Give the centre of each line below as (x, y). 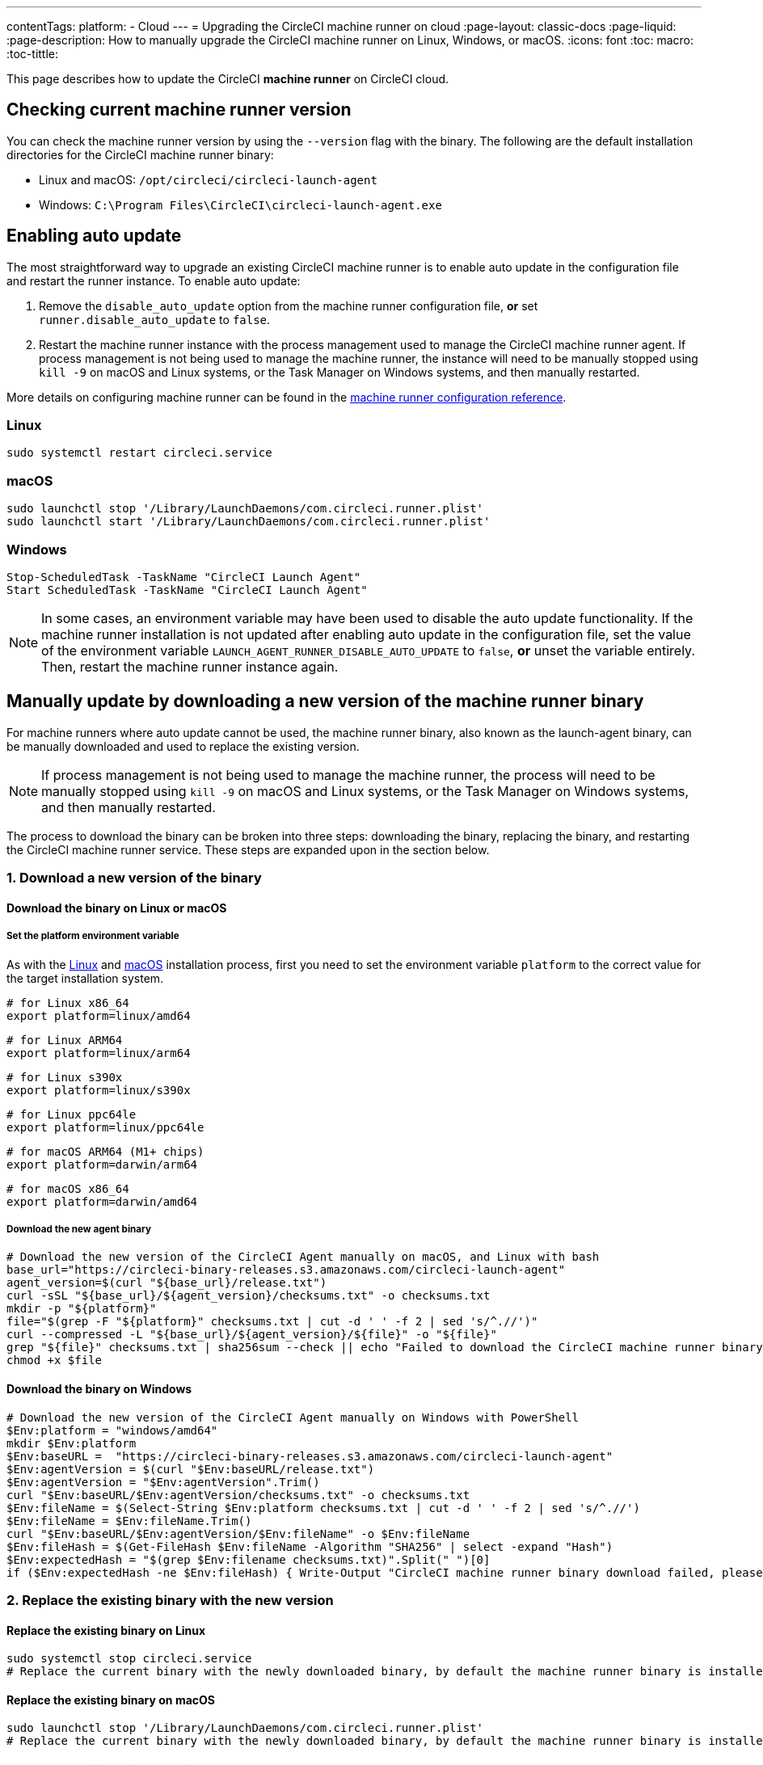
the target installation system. (85, 978)
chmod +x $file (55, 1361)
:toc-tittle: (33, 54)
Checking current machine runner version (179, 110)
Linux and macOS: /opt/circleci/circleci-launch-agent (208, 179)
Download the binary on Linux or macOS (117, 908)
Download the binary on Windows (99, 1388)
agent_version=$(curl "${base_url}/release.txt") (167, 1283)
